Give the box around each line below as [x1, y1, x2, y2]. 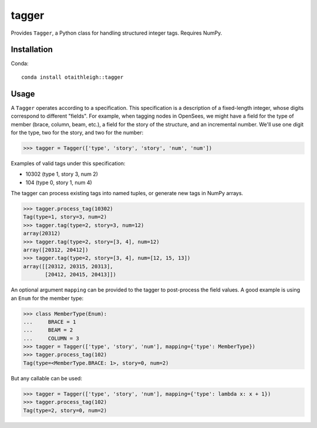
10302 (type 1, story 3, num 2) [25, 170, 98, 178]
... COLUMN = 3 [23, 335, 79, 342]
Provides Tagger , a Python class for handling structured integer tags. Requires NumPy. [11, 29, 222, 36]
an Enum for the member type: [11, 295, 84, 302]
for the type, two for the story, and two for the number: [11, 129, 144, 136]
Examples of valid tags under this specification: [11, 159, 126, 167]
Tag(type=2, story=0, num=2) [23, 407, 107, 414]
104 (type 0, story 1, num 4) [25, 179, 92, 186]
